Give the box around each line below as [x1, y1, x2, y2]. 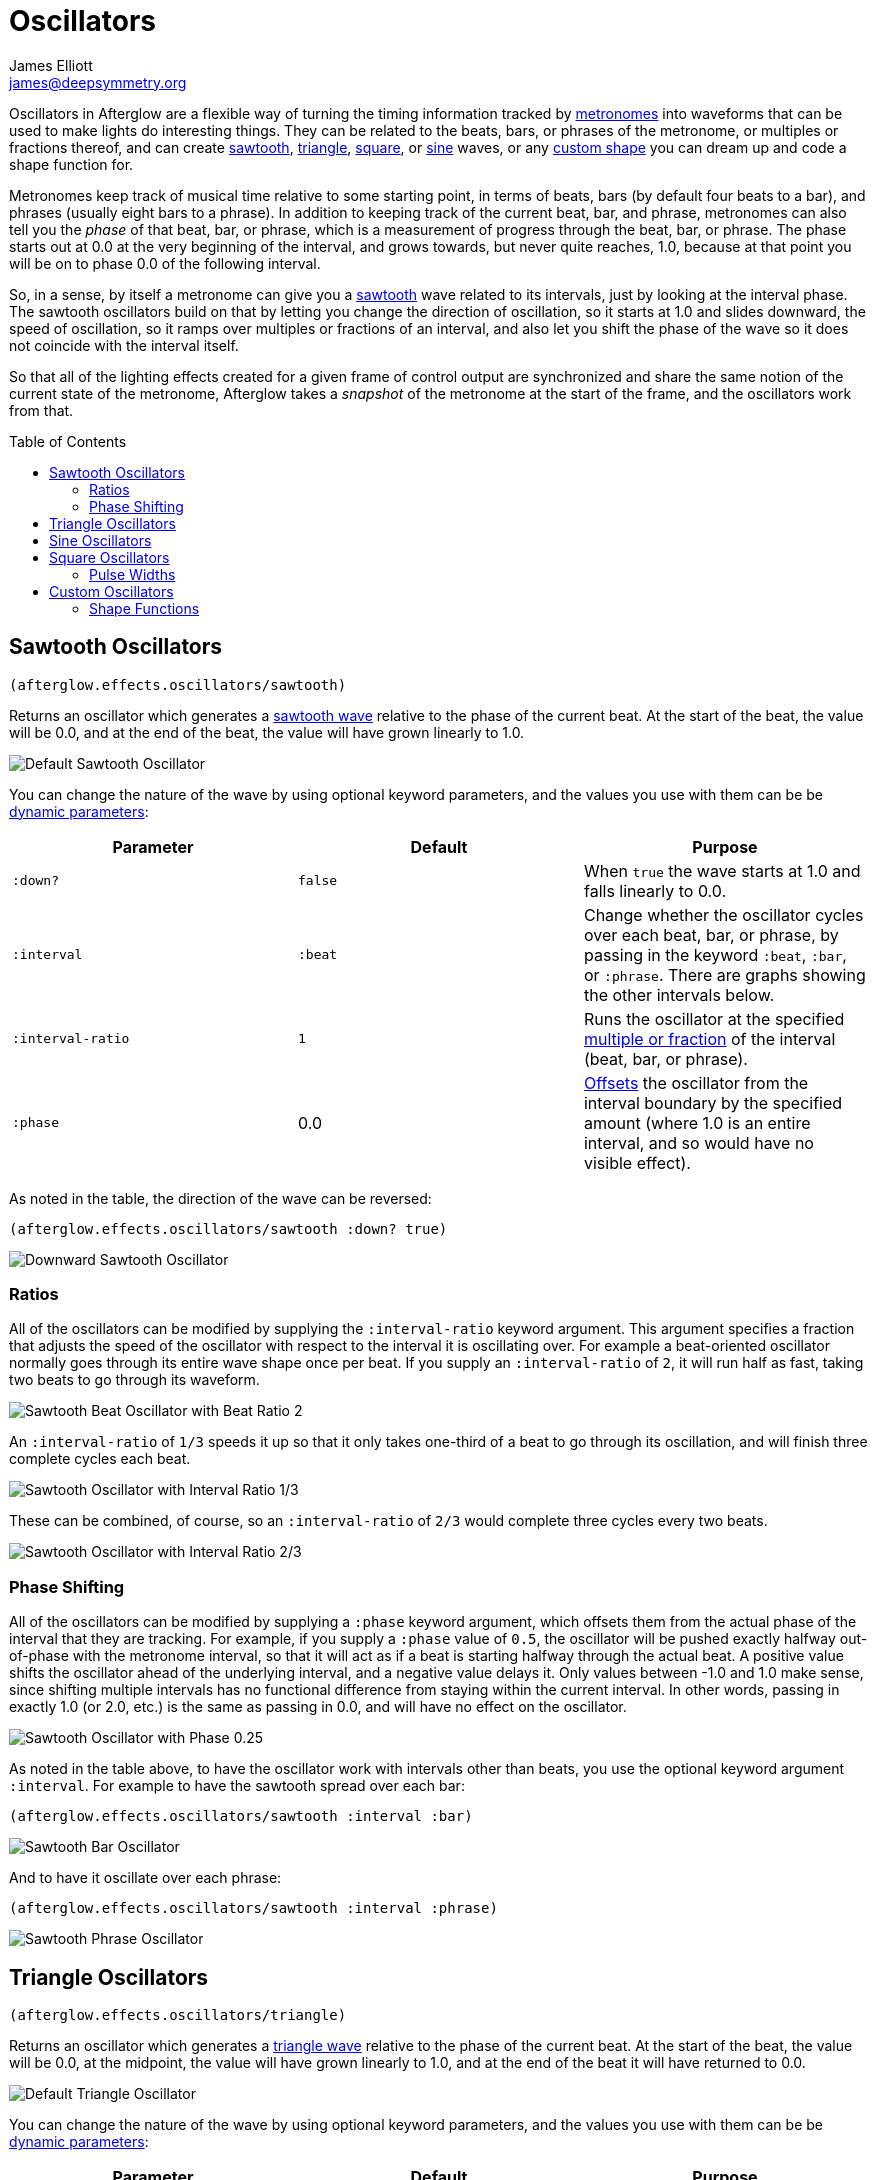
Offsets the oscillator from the [583, 1072, 809, 1093]
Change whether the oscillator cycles [583, 904, 864, 925]
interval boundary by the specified [583, 1092, 843, 1113]
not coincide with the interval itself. [9, 336, 239, 354]
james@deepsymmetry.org [9, 73, 187, 91]
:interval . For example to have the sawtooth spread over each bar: [9, 1777, 465, 1795]
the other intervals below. [583, 984, 775, 1005]
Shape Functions [89, 599, 200, 617]
